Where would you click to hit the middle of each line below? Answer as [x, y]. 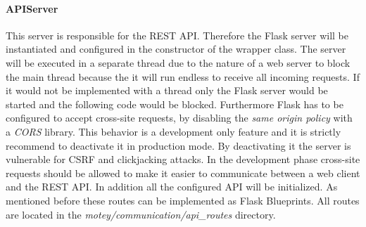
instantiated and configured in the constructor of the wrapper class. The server [176, 49]
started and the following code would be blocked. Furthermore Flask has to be [175, 104]
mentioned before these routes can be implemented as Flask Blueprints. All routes [183, 200]
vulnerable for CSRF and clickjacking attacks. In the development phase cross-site [183, 159]
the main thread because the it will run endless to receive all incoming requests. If [183, 76]
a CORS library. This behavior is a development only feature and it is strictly [173, 131]
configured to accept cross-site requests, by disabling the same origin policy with [179, 118]
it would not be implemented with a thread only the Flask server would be [167, 90]
